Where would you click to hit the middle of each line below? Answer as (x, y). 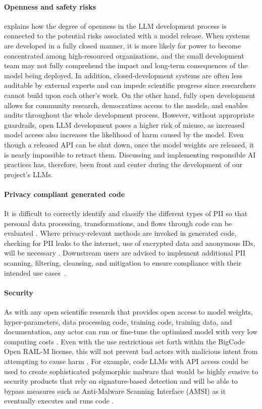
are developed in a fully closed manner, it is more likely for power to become (122, 45)
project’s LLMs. (29, 174)
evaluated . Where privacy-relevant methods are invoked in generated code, (120, 233)
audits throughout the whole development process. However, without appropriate (129, 115)
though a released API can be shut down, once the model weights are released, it (129, 144)
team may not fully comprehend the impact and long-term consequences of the (126, 65)
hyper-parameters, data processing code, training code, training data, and (118, 321)
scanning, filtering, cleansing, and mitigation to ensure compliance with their (123, 263)
